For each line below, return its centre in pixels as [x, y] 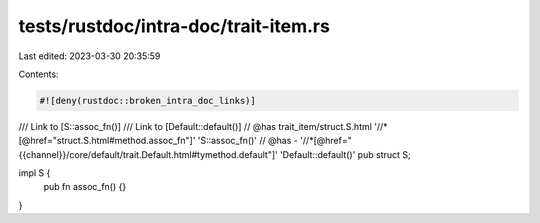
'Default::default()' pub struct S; [345, 154]
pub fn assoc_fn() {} [85, 187]
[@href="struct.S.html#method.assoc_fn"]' [107, 141]
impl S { [34, 173]
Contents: [38, 74]
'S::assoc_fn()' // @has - [248, 141]
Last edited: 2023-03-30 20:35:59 [89, 56]
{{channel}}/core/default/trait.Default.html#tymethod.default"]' [148, 154]
